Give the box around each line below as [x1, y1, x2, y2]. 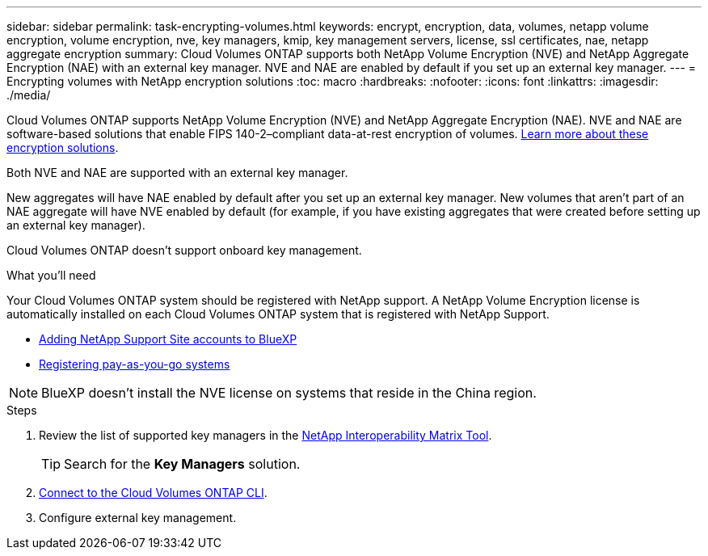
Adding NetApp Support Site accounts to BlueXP [39, 332, 297, 346]
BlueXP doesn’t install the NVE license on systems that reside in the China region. [41, 385, 537, 401]
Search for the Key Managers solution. [64, 456, 301, 472]
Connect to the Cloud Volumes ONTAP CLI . [39, 486, 268, 499]
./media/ [6, 88, 51, 102]
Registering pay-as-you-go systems [39, 357, 230, 371]
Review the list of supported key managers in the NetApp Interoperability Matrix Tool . [39, 428, 492, 442]
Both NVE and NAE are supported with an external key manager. [6, 166, 348, 179]
